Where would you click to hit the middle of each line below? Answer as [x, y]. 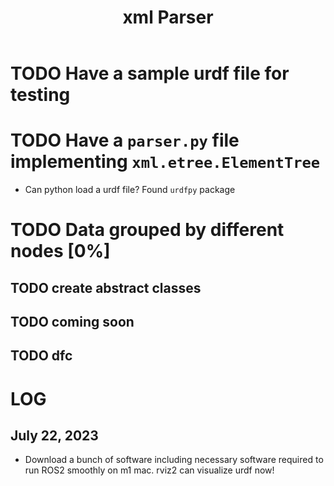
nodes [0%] [60, 251]
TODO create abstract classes [106, 287]
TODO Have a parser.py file [125, 140]
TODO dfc [41, 356]
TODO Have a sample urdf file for [150, 73]
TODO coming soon [72, 322]
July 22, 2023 [54, 436]
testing [40, 95]
